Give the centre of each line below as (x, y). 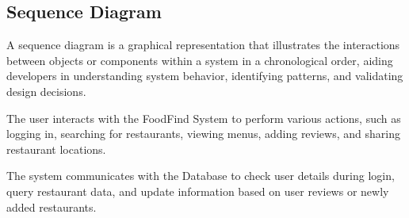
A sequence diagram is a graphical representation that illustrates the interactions (203, 45)
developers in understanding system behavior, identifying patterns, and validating (205, 76)
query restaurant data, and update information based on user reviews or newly (198, 191)
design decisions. (46, 91)
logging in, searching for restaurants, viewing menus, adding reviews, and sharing (203, 134)
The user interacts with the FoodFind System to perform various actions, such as (204, 118)
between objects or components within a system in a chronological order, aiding (200, 60)
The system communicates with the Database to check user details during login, (201, 176)
